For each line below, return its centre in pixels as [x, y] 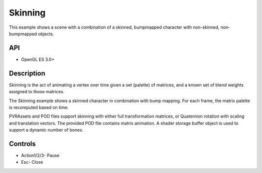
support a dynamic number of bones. [46, 130]
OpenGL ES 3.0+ [38, 59]
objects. [46, 34]
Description [27, 73]
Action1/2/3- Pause [40, 155]
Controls [22, 144]
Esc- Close [32, 162]
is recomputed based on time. [39, 107]
